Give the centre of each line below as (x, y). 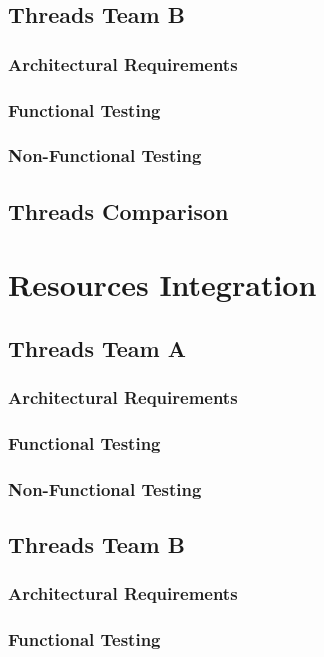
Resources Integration (162, 284)
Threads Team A (97, 347)
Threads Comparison (118, 210)
